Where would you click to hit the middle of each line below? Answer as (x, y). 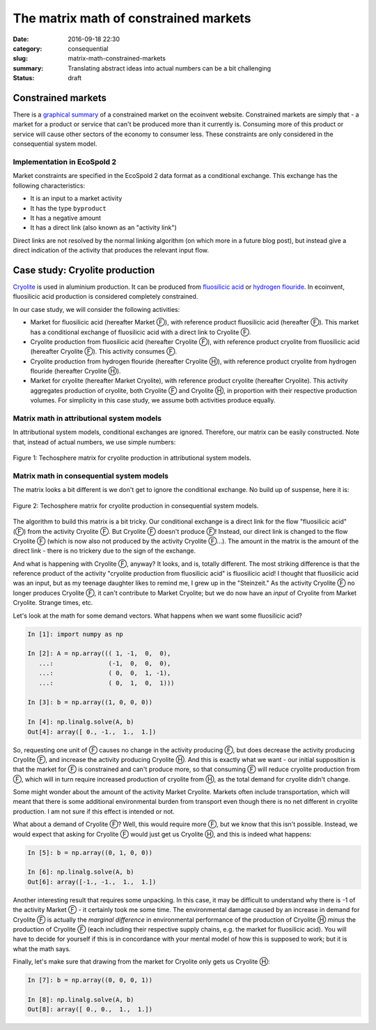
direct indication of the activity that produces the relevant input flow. (111, 251)
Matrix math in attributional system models (87, 419)
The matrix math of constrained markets (132, 18)
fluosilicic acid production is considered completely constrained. (105, 297)
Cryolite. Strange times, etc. (53, 603)
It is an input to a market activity (76, 198)
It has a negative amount (65, 218)
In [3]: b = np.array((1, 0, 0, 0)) (90, 702)
